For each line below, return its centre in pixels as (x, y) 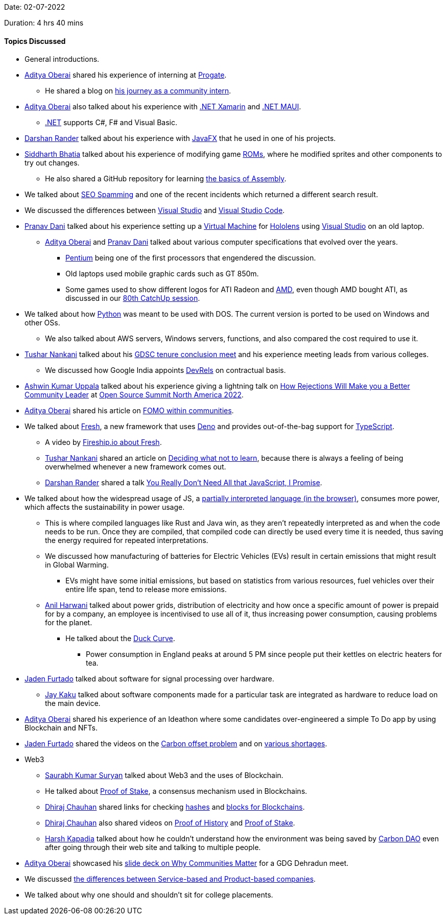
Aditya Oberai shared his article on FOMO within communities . (129, 411)
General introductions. (62, 59)
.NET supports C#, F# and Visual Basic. (111, 123)
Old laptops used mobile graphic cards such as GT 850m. (162, 274)
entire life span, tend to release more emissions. (146, 590)
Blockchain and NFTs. (61, 728)
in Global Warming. (77, 565)
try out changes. (52, 163)
